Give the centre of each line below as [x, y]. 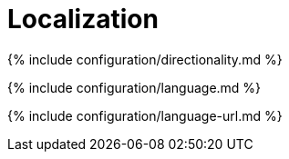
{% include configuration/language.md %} [134, 87]
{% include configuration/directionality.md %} [145, 59]
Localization [83, 19]
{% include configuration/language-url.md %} [145, 115]
